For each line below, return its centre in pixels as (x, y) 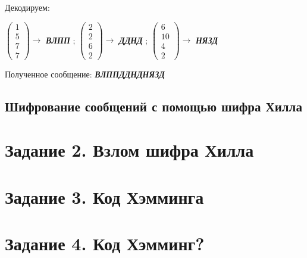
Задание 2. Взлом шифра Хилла (129, 150)
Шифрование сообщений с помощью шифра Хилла (153, 106)
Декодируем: (27, 7)
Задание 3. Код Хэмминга (104, 196)
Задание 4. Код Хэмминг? (105, 243)
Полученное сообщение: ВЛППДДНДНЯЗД (85, 74)
